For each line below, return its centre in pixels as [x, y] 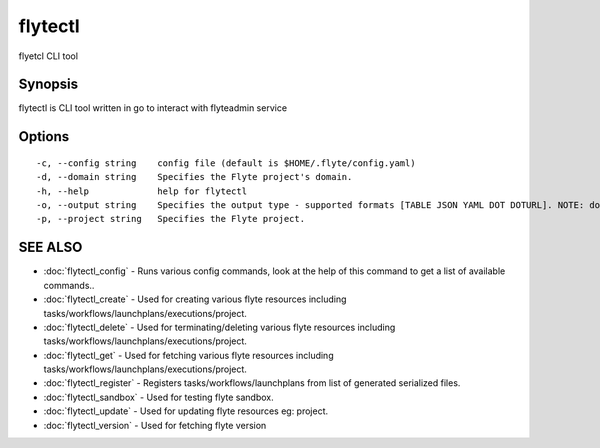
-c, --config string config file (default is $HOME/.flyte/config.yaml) [226, 163]
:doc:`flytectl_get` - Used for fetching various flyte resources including [188, 355]
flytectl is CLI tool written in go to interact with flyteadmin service [153, 108]
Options [44, 136]
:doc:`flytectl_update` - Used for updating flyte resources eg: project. [186, 411]
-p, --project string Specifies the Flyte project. [170, 219]
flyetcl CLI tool [48, 56]
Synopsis [48, 84]
